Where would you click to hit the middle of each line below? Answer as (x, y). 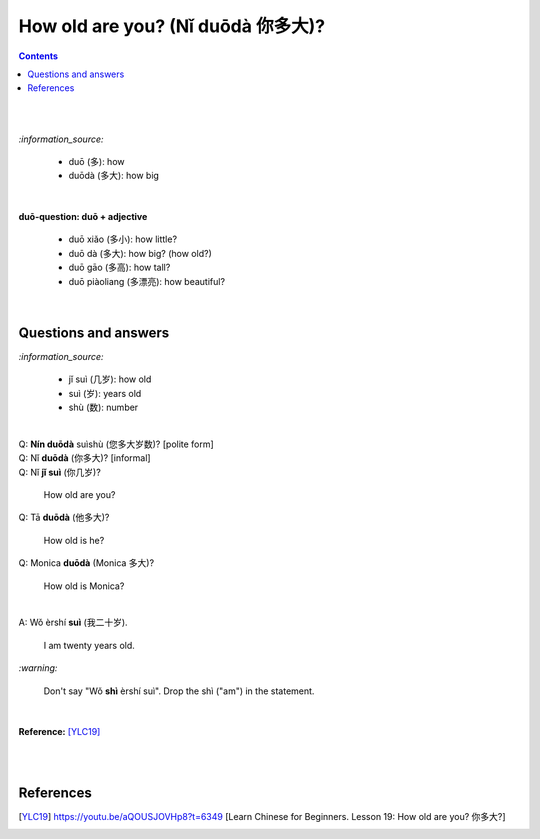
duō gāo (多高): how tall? (119, 267)
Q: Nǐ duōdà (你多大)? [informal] (84, 458)
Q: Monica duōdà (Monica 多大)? (86, 563)
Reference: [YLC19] (59, 732)
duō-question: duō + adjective (83, 217)
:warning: (38, 668)
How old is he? (74, 540)
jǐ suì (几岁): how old (110, 379)
